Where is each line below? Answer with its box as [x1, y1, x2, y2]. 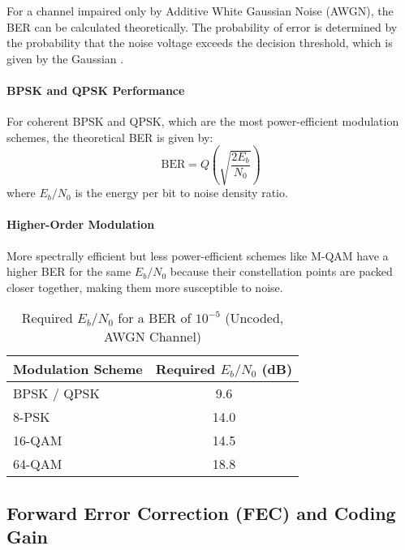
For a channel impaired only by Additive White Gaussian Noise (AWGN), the [6, 2, 394, 19]
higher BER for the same [6, 263, 131, 280]
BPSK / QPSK [13, 384, 100, 403]
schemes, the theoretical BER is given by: [6, 128, 213, 145]
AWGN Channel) [103, 327, 202, 346]
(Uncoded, [225, 308, 284, 328]
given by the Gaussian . [6, 49, 124, 67]
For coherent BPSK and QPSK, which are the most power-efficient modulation [6, 113, 399, 130]
